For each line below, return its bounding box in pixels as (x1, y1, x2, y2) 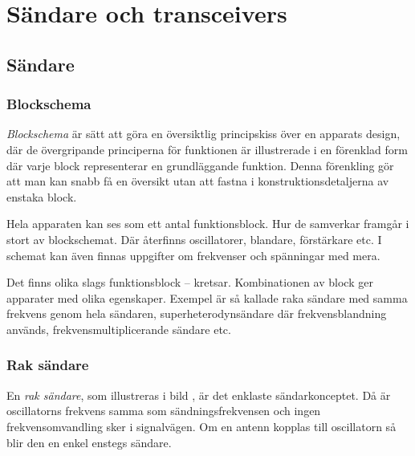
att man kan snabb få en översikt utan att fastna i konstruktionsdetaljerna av (6, 173, 389, 189)
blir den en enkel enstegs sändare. (6, 434, 172, 450)
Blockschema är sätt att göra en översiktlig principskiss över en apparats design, (6, 125, 401, 142)
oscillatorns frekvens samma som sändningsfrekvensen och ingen (6, 402, 321, 419)
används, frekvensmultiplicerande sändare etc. (6, 320, 231, 337)
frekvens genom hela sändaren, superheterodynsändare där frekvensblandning (6, 305, 387, 322)
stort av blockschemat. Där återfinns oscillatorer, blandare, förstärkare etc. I (6, 230, 382, 247)
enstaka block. (6, 188, 77, 205)
